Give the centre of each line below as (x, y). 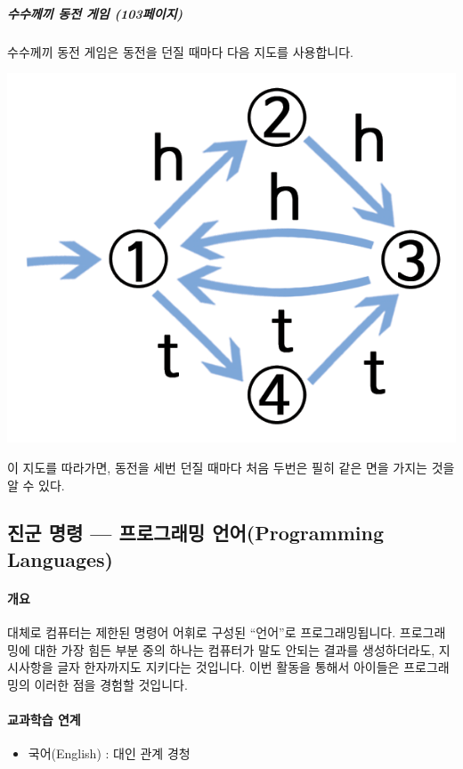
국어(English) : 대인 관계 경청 (109, 753)
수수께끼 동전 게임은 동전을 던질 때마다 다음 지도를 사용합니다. (180, 51)
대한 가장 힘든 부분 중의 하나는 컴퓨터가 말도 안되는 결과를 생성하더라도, (235, 649)
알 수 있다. (36, 485)
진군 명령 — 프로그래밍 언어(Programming (195, 533)
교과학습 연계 (44, 720)
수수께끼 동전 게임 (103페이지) (95, 13)
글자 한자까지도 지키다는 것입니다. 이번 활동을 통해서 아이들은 (228, 667)
